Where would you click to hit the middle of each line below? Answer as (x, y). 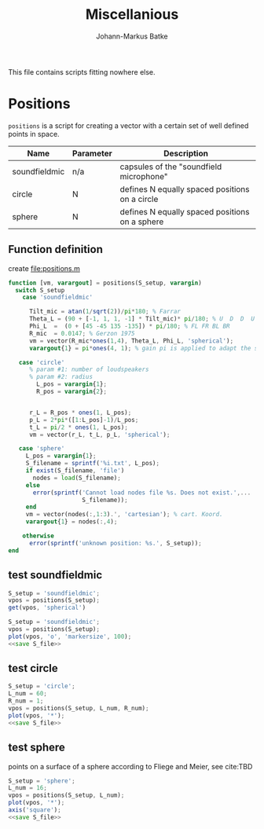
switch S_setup (40, 290)
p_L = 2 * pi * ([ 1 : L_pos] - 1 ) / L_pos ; (84, 420)
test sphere (37, 748)
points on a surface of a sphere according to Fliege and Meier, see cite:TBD (130, 766)
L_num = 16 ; (27, 788)
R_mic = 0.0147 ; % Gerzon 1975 (82, 333)
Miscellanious (132, 15)
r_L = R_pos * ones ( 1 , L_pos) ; (80, 413)
